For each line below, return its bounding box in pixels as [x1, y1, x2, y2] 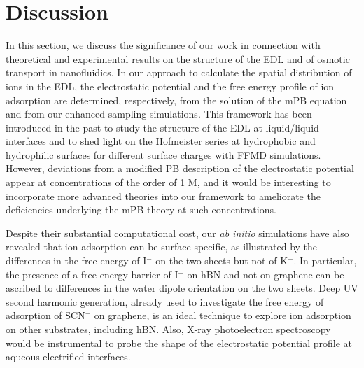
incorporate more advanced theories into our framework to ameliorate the [6, 188, 321, 203]
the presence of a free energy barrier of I [6, 267, 178, 281]
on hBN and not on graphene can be [187, 267, 344, 281]
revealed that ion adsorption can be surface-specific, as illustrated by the [6, 239, 318, 254]
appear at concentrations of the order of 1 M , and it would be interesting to [6, 175, 331, 190]
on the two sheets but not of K [155, 253, 288, 268]
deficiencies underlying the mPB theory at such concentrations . [6, 202, 276, 217]
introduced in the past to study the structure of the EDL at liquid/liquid [6, 120, 319, 134]
